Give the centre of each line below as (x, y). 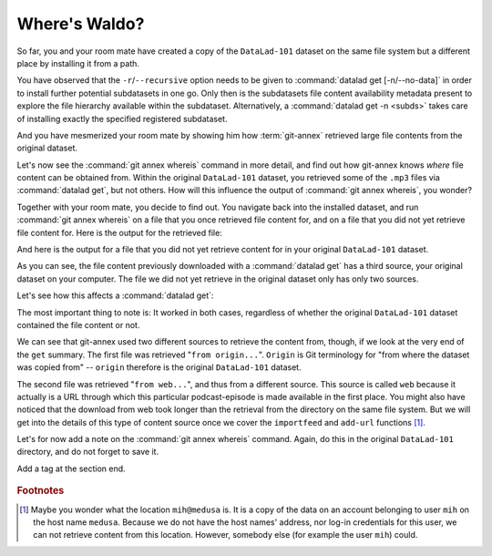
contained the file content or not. (78, 324)
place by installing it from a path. (78, 63)
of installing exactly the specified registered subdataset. (122, 118)
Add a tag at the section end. (72, 468)
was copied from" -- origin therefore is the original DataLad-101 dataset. (159, 367)
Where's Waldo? (81, 24)
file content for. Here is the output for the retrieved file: (119, 232)
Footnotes (41, 490)
